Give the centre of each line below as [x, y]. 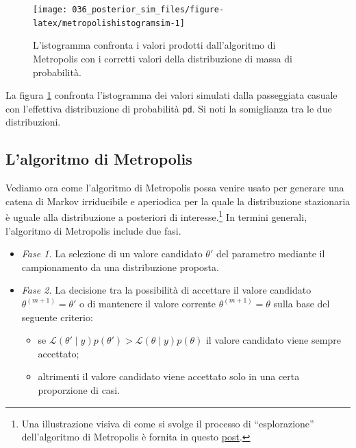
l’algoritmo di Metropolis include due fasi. [93, 230]
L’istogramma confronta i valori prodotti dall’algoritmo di [154, 45]
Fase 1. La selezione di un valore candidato [112, 254]
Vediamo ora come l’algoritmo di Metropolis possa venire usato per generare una [175, 188]
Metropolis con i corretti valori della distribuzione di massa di [163, 58]
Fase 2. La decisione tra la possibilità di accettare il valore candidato [166, 290]
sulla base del [302, 303]
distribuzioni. [33, 122]
